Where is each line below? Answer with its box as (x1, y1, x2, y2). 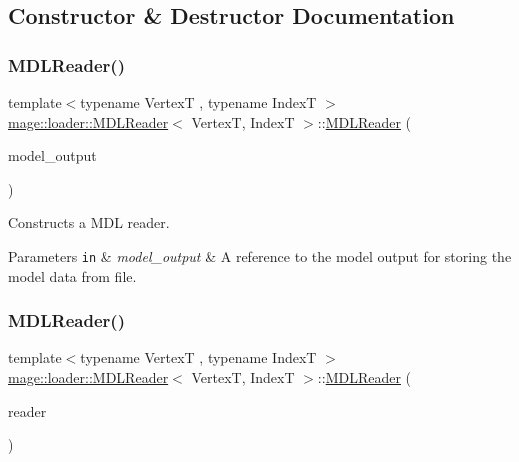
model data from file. (8, 265, 137, 286)
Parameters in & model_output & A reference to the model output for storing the (8, 245, 512, 266)
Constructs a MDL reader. (8, 212, 170, 233)
